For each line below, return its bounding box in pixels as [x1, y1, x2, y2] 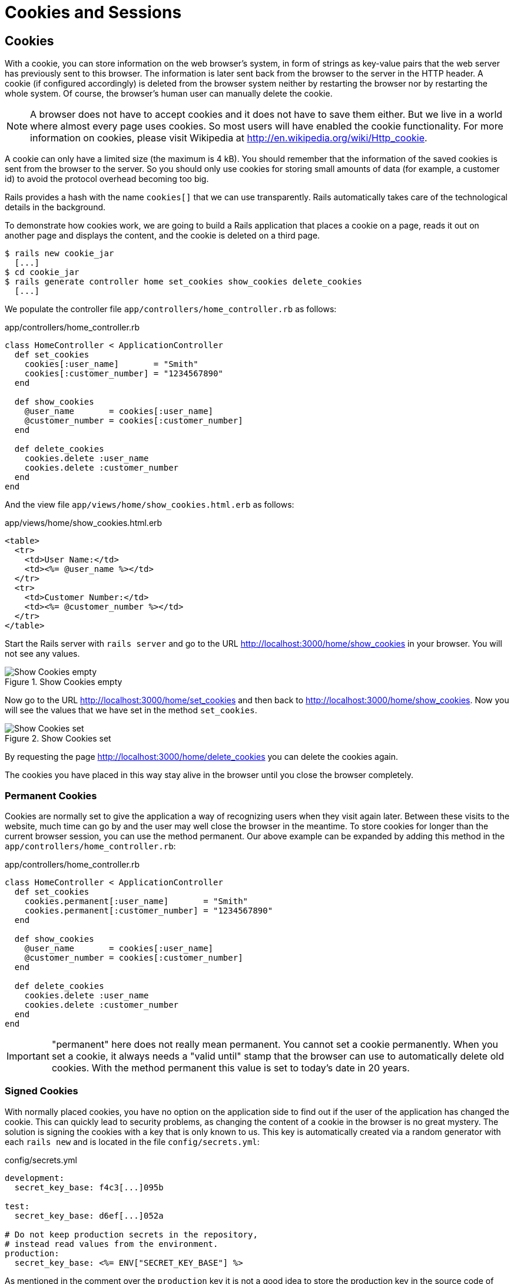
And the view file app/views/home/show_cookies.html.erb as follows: [5, 499, 294, 510]
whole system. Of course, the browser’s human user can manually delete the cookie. [5, 88, 333, 99]
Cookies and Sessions [5, 2, 182, 22]
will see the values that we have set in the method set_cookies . [5, 705, 257, 716]
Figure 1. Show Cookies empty [5, 677, 122, 687]
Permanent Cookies [5, 789, 97, 802]
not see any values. [5, 648, 80, 659]
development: [5, 1173, 65, 1183]
